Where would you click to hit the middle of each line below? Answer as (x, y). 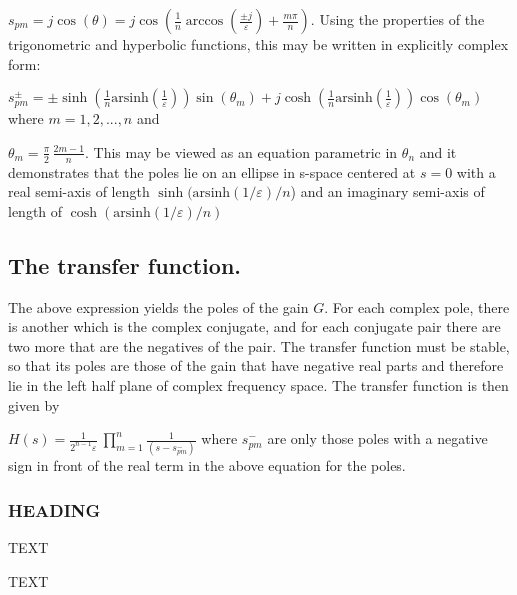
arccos (204, 21)
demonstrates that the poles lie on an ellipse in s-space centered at (212, 171)
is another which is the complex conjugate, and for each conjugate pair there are (254, 326)
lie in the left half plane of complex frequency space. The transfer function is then (258, 384)
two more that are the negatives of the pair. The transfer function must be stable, (259, 345)
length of (35, 210)
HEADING (54, 509)
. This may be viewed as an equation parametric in (241, 151)
